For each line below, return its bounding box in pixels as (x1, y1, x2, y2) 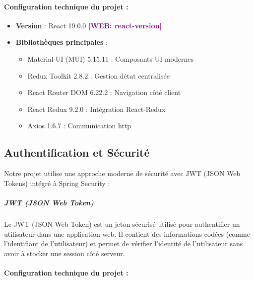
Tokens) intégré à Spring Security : (4, 178, 110, 188)
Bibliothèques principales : (15, 37, 108, 47)
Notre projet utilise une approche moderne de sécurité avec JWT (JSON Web (4, 168, 241, 179)
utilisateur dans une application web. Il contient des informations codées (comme (4, 228, 250, 239)
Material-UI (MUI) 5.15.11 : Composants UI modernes (27, 53, 193, 64)
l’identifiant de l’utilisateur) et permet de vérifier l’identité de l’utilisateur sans (4, 238, 243, 249)
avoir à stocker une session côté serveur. (4, 248, 125, 258)
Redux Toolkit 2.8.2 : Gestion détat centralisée (27, 70, 170, 81)
